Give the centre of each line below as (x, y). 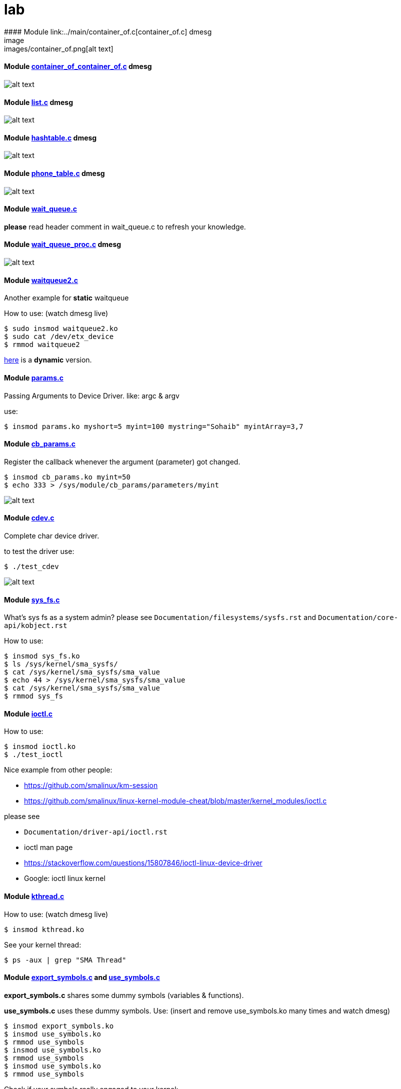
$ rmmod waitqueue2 (42, 345)
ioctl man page (48, 847)
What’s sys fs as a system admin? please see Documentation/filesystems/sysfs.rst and (160, 617)
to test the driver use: (39, 551)
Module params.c (34, 377)
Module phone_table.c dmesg (54, 173)
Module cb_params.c (40, 444)
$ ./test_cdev (31, 566)
